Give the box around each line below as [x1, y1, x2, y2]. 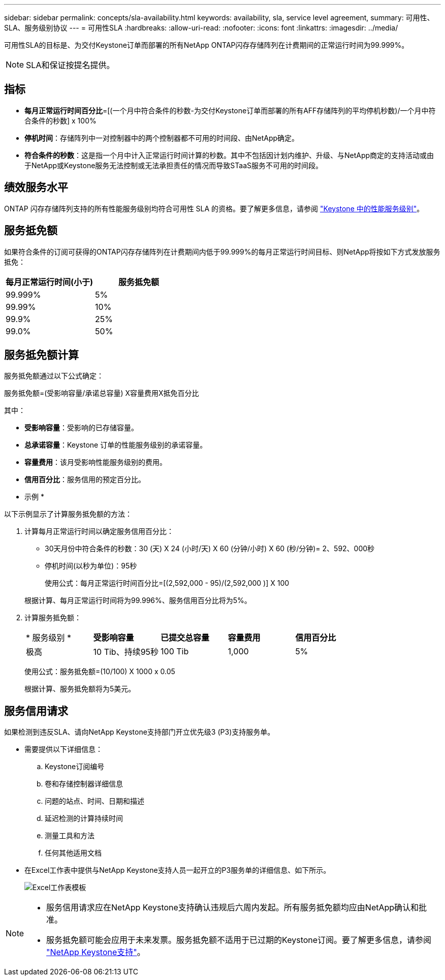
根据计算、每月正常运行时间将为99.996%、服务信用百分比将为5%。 [24, 596, 251, 605]
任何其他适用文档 [45, 848, 102, 858]
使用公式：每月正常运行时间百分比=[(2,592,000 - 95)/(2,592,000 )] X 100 [45, 579, 290, 588]
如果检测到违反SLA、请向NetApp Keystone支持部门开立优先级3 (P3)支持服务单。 [4, 728, 275, 737]
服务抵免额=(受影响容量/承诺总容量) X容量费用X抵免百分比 [4, 389, 199, 398]
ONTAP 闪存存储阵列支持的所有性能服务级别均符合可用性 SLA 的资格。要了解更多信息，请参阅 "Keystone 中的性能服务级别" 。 [4, 204, 424, 213]
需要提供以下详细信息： [24, 745, 103, 754]
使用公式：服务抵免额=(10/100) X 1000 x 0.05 [24, 667, 175, 676]
